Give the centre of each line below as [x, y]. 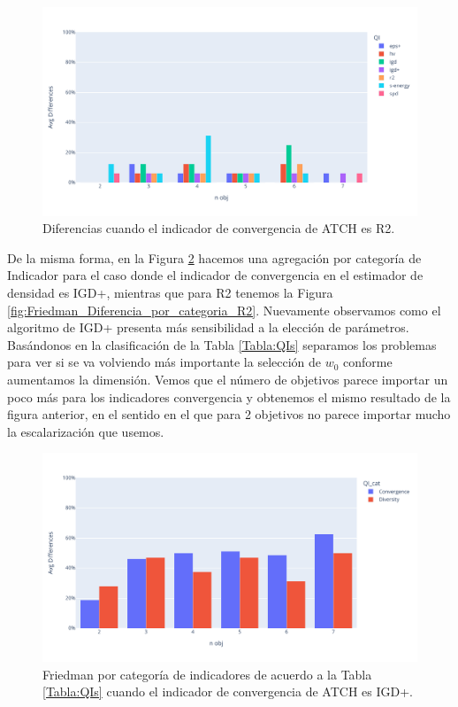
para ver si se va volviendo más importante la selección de [164, 362]
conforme [368, 362]
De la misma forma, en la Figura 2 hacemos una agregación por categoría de [214, 257]
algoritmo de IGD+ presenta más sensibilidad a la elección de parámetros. [208, 327]
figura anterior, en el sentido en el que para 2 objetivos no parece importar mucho [229, 414]
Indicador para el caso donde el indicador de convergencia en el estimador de [215, 275]
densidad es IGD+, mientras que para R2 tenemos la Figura [170, 292]
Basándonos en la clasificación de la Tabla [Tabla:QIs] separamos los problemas [222, 344]
